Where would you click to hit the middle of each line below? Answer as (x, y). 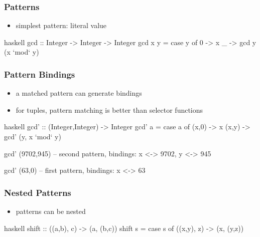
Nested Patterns (38, 192)
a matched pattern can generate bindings (79, 93)
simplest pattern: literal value (61, 25)
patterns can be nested (51, 211)
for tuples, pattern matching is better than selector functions (109, 109)
